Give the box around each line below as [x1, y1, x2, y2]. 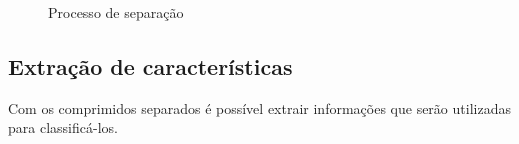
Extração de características [8, 50, 293, 81]
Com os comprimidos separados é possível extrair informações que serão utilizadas [8, 97, 511, 118]
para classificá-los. [8, 117, 118, 138]
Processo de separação [48, 2, 184, 22]
